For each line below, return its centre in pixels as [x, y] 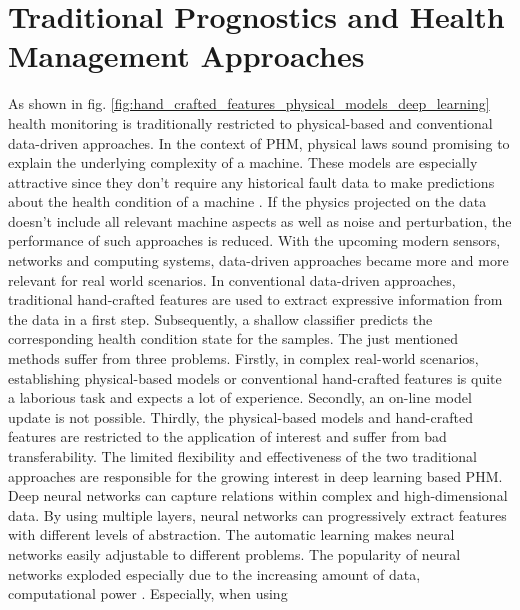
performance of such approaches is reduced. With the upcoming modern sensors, [254, 240]
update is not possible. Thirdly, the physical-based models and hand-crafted [240, 416]
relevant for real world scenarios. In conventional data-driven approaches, [232, 279]
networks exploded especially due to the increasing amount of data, [214, 573]
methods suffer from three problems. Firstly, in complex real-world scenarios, [243, 358]
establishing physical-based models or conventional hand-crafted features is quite [255, 377]
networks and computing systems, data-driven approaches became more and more [258, 260]
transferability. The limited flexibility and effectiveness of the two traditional [242, 456]
